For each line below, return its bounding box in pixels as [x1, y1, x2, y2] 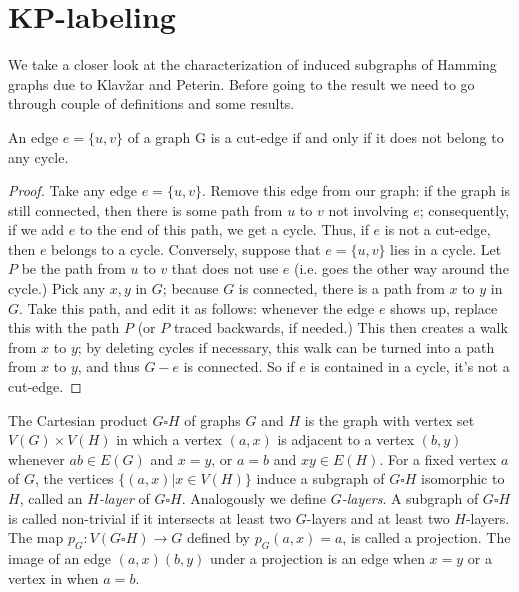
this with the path [8, 317, 120, 338]
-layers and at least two [306, 507, 450, 528]
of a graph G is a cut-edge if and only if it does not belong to [127, 126, 504, 147]
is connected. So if [183, 356, 295, 377]
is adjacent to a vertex [277, 429, 415, 450]
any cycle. [8, 146, 69, 167]
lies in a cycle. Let [390, 238, 502, 259]
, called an [19, 488, 83, 508]
